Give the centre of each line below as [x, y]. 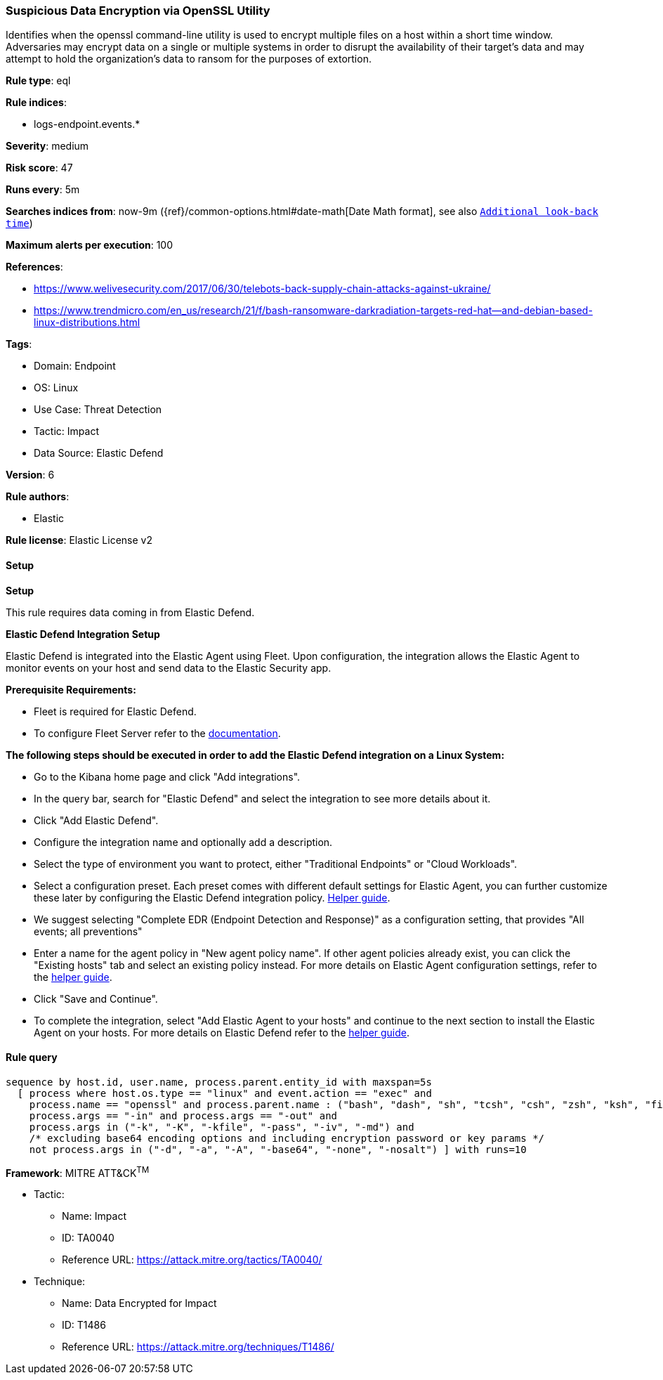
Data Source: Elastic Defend [99, 453]
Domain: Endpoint [75, 366]
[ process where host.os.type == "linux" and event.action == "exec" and [224, 1093]
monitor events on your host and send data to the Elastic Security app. [169, 668]
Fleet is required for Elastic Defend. [115, 711]
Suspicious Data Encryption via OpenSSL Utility [138, 11]
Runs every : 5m [43, 190]
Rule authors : [38, 497]
